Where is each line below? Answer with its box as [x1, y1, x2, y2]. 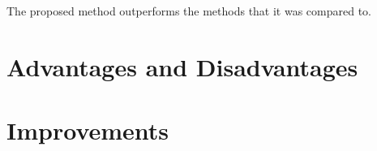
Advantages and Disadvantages [6, 50, 358, 83]
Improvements [6, 114, 169, 147]
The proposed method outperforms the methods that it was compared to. [6, 2, 372, 19]
